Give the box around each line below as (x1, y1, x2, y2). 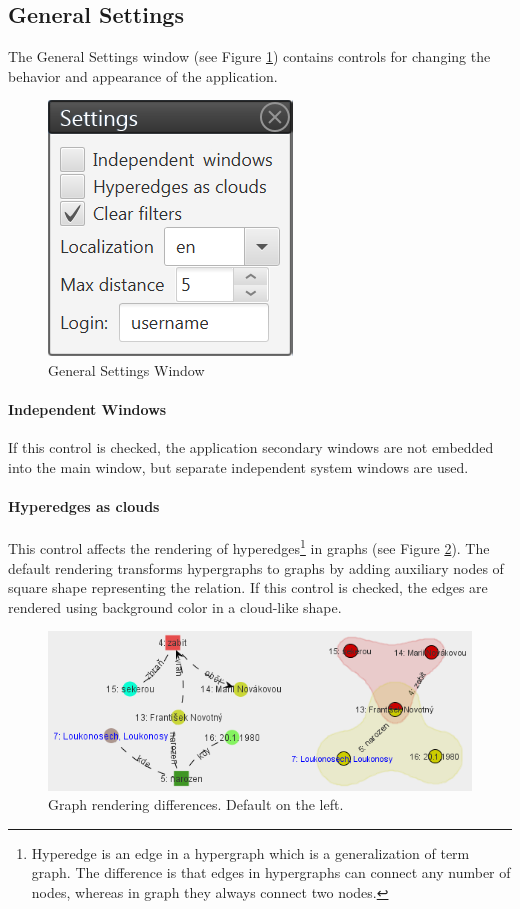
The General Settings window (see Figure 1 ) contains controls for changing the (8, 46, 491, 67)
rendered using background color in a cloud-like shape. (8, 596, 342, 617)
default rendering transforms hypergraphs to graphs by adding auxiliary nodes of (8, 557, 504, 578)
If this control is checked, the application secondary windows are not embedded (8, 437, 494, 458)
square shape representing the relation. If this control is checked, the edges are (8, 577, 488, 598)
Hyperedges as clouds (8, 496, 160, 517)
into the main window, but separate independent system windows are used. (8, 456, 469, 477)
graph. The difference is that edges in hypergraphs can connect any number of (31, 862, 511, 883)
